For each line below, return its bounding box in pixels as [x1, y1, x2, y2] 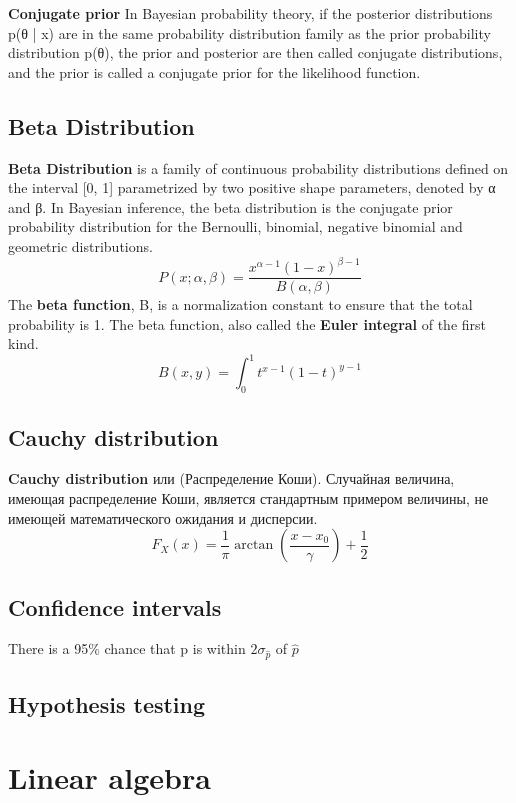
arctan [234, 538, 274, 553]
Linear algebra [8, 757, 211, 798]
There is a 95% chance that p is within [8, 638, 246, 659]
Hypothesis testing [8, 688, 206, 719]
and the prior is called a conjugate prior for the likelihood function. [8, 61, 421, 82]
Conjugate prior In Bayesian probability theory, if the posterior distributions [8, 3, 493, 23]
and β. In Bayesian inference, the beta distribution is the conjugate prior [8, 196, 453, 217]
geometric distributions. [8, 235, 153, 256]
